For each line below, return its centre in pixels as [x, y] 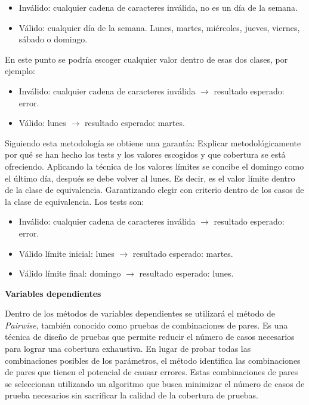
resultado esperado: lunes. [186, 273]
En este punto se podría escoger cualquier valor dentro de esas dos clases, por [146, 59]
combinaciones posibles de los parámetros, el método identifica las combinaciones [153, 360]
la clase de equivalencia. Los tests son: [75, 201]
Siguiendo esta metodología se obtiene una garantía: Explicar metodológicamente [153, 142]
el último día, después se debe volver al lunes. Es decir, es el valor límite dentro [150, 178]
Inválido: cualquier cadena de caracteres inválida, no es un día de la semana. [158, 7]
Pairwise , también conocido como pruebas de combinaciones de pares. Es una [146, 325]
